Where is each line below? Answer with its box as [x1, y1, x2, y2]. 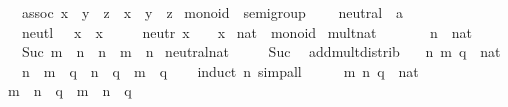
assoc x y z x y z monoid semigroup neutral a [21, 2, 404, 22]
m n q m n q [7, 80, 132, 101]
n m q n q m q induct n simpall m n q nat [21, 60, 419, 81]
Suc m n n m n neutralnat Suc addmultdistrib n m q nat [21, 41, 501, 62]
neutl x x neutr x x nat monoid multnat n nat [21, 21, 473, 42]
